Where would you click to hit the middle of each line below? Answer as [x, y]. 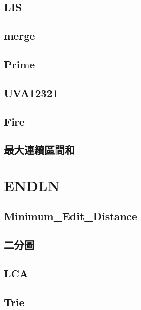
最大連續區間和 [39, 150]
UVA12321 [31, 92]
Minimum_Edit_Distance [70, 216]
